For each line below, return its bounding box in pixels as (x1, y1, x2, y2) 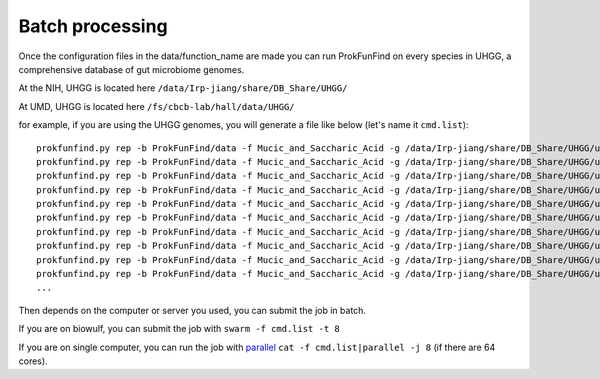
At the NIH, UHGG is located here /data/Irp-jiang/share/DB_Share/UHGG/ (18, 82, 348, 94)
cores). (18, 355, 49, 367)
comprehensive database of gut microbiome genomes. (18, 63, 245, 75)
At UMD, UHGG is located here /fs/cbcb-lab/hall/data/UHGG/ (18, 100, 295, 112)
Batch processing (18, 15, 169, 37)
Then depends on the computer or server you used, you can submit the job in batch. (18, 304, 367, 316)
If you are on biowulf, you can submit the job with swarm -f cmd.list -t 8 (18, 323, 340, 335)
